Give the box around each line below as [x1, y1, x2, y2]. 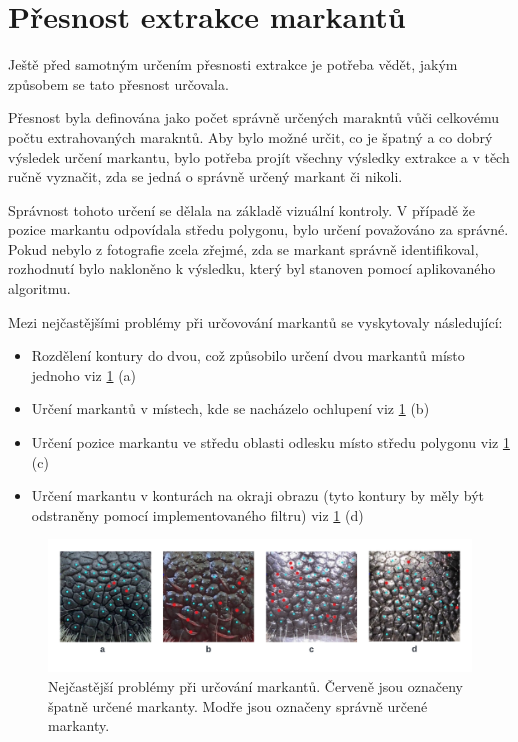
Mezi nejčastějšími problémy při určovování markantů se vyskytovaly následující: [8, 311, 503, 332]
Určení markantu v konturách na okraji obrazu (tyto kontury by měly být [31, 485, 484, 506]
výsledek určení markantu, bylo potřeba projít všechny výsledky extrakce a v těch [8, 146, 510, 167]
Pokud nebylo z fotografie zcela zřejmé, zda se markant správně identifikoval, [8, 238, 479, 259]
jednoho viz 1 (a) [31, 364, 137, 385]
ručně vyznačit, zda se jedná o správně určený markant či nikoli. [8, 166, 403, 187]
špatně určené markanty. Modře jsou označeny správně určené [48, 695, 428, 716]
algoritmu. [8, 278, 71, 299]
